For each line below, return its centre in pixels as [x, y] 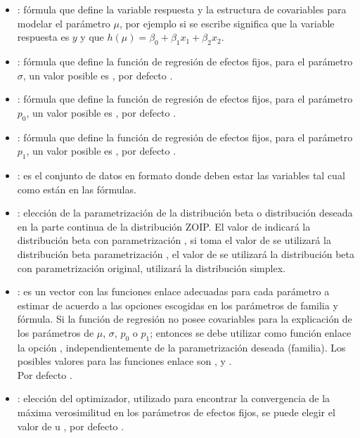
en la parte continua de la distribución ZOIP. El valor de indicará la [164, 226]
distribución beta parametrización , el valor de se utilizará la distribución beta [186, 253]
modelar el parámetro [64, 23]
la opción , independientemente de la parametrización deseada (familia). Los [181, 347]
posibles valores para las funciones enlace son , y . [124, 361]
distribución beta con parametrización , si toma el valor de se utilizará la [174, 240]
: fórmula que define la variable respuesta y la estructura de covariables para [182, 9]
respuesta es [43, 37]
